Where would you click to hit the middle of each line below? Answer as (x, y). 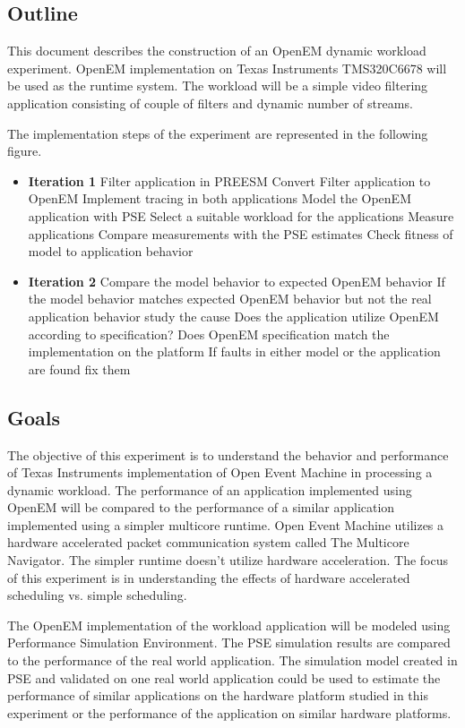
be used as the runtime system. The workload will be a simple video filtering (218, 86)
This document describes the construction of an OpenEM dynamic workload (217, 51)
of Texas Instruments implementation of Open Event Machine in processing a (220, 472)
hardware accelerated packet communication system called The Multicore (208, 542)
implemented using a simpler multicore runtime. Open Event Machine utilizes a (226, 524)
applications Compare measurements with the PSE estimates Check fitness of (241, 233)
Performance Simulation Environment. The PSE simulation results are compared (229, 642)
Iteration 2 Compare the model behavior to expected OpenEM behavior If (237, 281)
